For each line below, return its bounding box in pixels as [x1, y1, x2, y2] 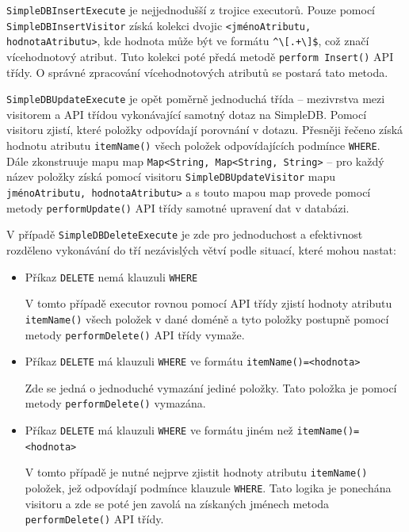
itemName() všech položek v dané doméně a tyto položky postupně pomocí [25, 310, 389, 327]
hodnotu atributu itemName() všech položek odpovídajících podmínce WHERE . [6, 137, 380, 154]
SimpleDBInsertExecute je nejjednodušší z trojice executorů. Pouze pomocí [6, 2, 375, 17]
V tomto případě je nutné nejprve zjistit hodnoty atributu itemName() [25, 464, 368, 480]
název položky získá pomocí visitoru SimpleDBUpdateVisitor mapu [6, 168, 335, 185]
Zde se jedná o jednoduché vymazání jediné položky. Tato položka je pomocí [25, 379, 397, 396]
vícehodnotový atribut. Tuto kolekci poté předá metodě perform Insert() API [6, 48, 394, 64]
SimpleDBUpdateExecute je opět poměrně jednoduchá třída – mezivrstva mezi [6, 90, 385, 107]
